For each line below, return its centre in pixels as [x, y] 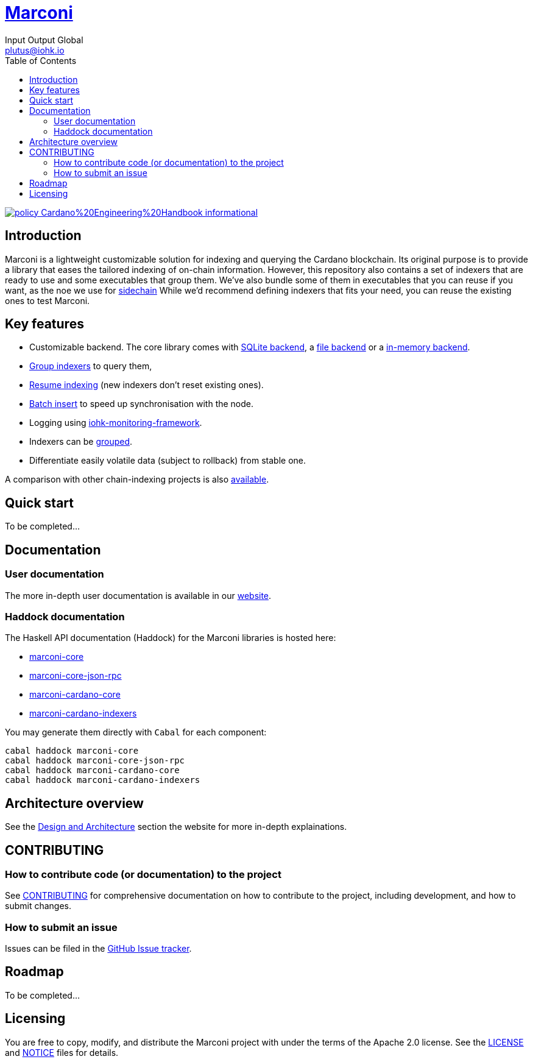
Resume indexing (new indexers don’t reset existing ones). [146, 385]
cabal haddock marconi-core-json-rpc [95, 761]
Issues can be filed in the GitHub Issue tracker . [98, 949]
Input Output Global [44, 40]
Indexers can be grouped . [81, 442]
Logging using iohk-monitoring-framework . [116, 423]
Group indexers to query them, [91, 366]
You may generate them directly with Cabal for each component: [136, 732]
